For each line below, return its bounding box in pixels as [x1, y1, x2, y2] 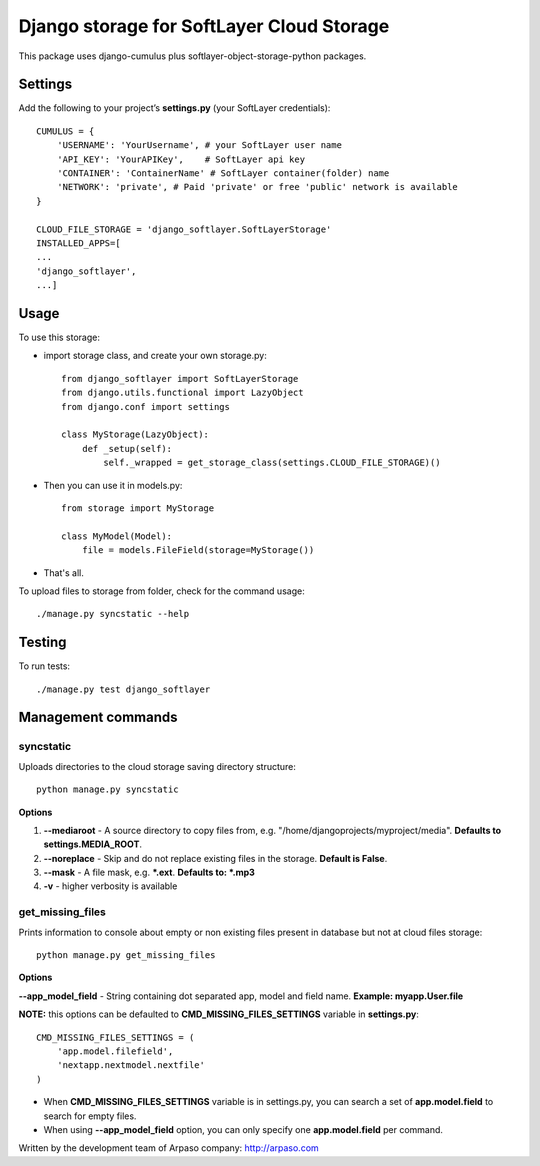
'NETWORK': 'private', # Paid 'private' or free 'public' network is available [56, 181, 459, 193]
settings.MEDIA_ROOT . [43, 838, 143, 850]
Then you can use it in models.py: [43, 479, 183, 491]
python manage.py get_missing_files [36, 950, 216, 961]
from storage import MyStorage [61, 502, 215, 514]
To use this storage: [18, 331, 100, 344]
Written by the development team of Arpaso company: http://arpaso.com [18, 1142, 319, 1154]
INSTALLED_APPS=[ [36, 237, 121, 249]
